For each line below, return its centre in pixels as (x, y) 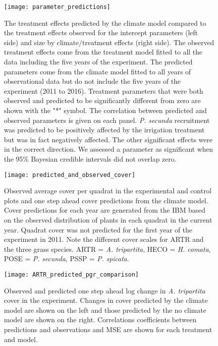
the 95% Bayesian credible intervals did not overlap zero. (90, 158)
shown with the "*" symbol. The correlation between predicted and (106, 110)
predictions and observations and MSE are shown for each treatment (108, 329)
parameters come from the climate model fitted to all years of (98, 71)
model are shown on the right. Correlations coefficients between (100, 319)
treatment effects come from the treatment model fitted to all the (103, 52)
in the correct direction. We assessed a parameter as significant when (109, 149)
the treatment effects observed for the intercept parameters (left (101, 32)
